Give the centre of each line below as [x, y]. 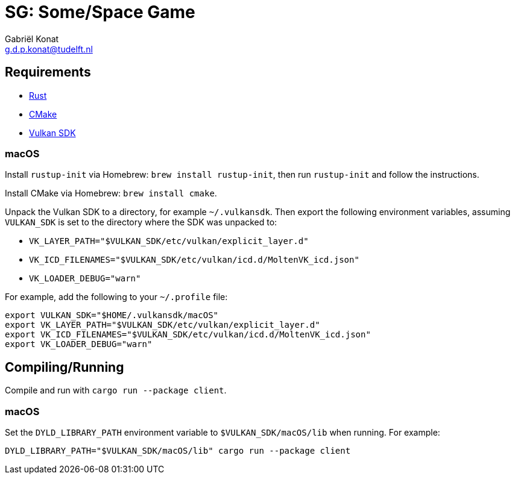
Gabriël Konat [32, 39]
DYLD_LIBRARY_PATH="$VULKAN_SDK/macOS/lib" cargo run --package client [178, 450]
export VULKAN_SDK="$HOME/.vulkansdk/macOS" [112, 315]
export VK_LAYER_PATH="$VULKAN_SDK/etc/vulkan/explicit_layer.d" [163, 325]
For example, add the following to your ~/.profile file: [116, 297]
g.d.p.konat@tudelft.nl [49, 49]
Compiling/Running [65, 367]
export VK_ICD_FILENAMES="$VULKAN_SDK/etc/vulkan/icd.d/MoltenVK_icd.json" [188, 335]
